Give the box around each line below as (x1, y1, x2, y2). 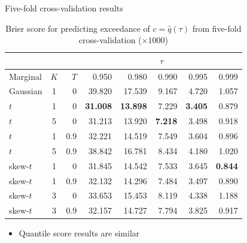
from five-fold (192, 22, 242, 34)
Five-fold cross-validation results (5, 2, 123, 14)
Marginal (9, 70, 42, 82)
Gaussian (9, 85, 42, 97)
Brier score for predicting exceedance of (5, 22, 150, 34)
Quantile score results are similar (19, 227, 140, 239)
